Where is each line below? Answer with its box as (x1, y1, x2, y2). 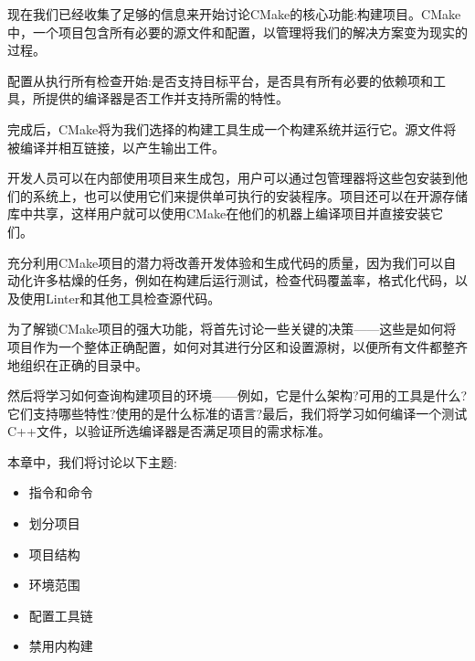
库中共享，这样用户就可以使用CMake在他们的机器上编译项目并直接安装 (7, 204, 431, 223)
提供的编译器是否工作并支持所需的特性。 (45, 89, 289, 108)
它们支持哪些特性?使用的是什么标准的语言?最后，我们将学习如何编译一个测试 (7, 403, 468, 422)
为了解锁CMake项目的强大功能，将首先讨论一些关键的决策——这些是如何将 (7, 319, 457, 338)
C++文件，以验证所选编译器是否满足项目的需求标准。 (7, 421, 331, 441)
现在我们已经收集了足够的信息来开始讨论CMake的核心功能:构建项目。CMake (7, 5, 461, 23)
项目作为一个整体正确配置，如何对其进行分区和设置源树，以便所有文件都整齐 (7, 336, 468, 356)
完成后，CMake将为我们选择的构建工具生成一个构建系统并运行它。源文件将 (7, 119, 457, 138)
